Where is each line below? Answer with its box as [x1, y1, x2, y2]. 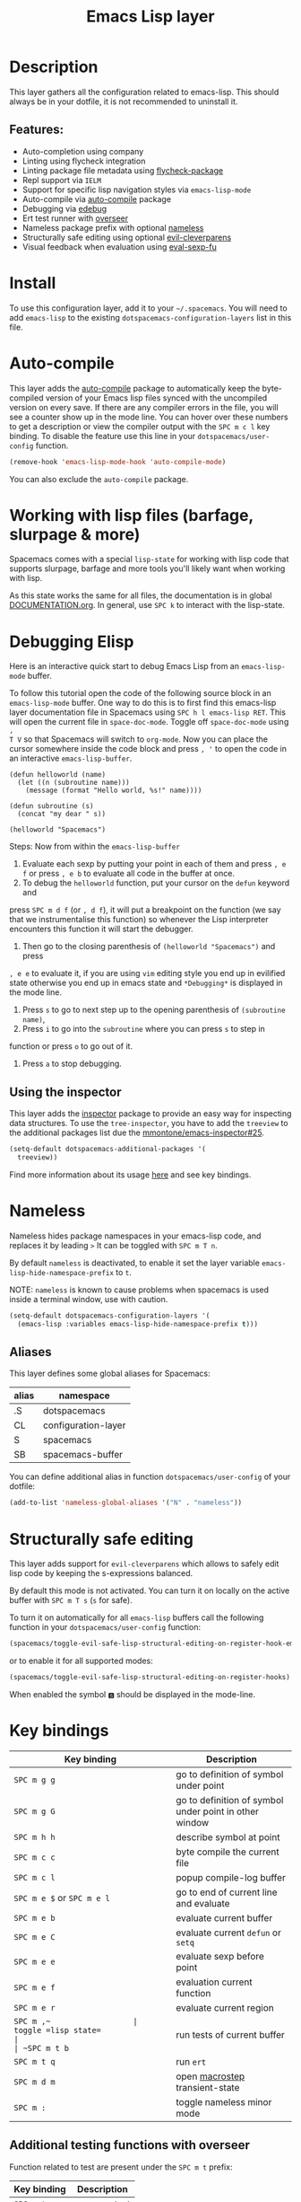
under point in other [176, 1805, 260, 1818]
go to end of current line [176, 1886, 278, 1898]
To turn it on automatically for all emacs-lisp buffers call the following [9, 1612, 264, 1623]
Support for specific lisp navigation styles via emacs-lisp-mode [21, 184, 252, 195]
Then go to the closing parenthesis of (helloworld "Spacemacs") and [21, 941, 276, 952]
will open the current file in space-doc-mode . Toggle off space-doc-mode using [9, 717, 289, 727]
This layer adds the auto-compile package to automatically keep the [9, 383, 261, 393]
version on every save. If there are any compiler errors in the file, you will [9, 401, 279, 412]
